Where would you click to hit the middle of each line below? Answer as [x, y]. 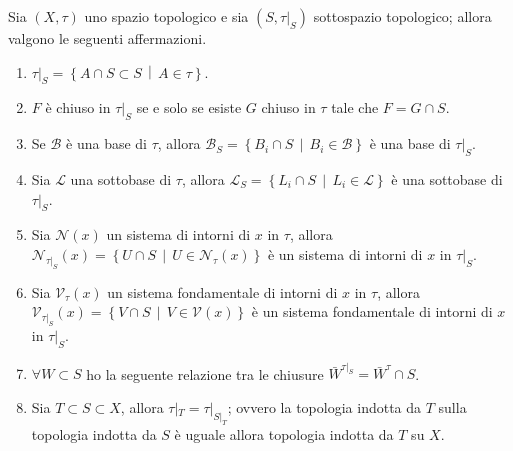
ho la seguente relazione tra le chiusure [205, 373]
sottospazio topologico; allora [402, 16]
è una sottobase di [447, 178]
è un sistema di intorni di [345, 253]
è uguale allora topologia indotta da [284, 433]
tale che [355, 107]
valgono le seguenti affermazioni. [107, 38]
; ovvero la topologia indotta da [324, 406]
